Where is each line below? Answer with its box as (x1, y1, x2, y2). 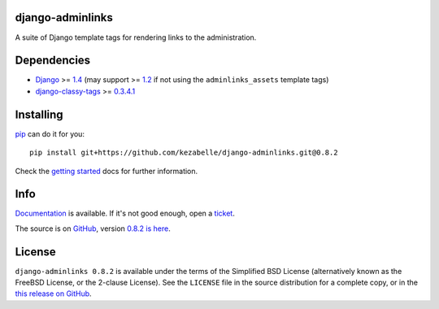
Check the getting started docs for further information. (15, 166, 198, 176)
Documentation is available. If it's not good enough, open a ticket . (15, 208, 235, 219)
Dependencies (15, 54, 91, 67)
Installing (15, 107, 64, 121)
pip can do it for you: (15, 128, 85, 138)
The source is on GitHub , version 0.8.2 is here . (15, 224, 171, 233)
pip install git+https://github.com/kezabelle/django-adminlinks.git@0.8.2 (29, 148, 338, 158)
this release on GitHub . (15, 289, 93, 298)
